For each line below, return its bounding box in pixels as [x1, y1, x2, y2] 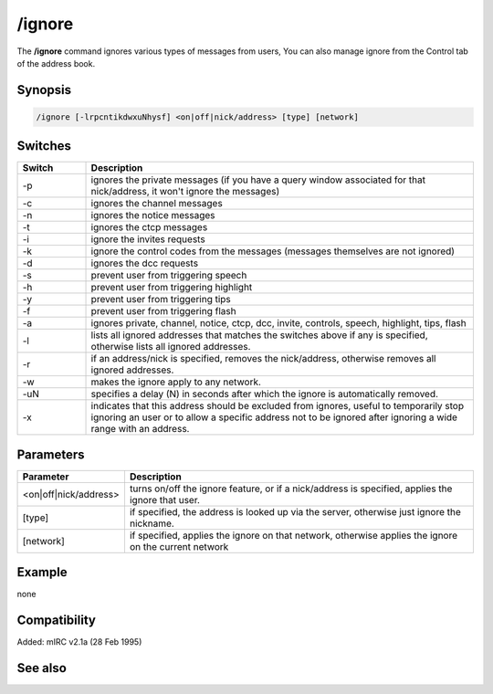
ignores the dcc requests [90, 257, 199, 269]
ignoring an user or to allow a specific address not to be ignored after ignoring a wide [90, 411, 458, 424]
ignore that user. [129, 493, 201, 506]
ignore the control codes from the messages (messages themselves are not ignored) [90, 245, 456, 258]
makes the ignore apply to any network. [90, 375, 262, 388]
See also [16, 660, 68, 676]
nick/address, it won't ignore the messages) [90, 185, 280, 198]
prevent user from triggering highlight [90, 281, 253, 294]
